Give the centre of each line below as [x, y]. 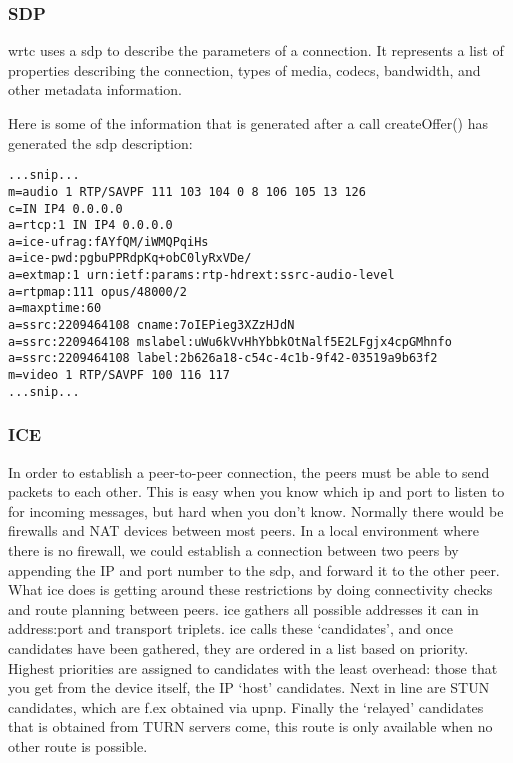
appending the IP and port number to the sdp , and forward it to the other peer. [254, 569]
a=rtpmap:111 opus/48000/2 [97, 291]
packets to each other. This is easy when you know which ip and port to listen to [256, 491]
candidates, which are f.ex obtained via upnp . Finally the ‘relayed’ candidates [246, 706]
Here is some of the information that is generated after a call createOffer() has [248, 123]
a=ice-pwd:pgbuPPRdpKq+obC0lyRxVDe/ [130, 258]
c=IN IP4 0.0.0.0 [65, 208]
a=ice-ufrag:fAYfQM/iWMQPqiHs [108, 241]
